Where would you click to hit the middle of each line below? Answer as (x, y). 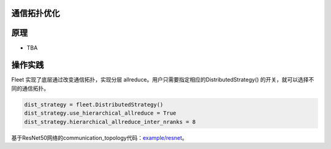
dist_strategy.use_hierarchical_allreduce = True (100, 113)
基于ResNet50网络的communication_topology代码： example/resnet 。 (100, 137)
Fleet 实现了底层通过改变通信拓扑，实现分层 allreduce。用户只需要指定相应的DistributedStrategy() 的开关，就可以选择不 (163, 80)
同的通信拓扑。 (30, 88)
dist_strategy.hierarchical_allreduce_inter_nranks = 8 (110, 122)
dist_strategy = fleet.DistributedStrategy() (94, 105)
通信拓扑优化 (36, 13)
